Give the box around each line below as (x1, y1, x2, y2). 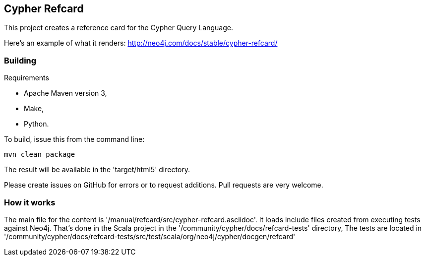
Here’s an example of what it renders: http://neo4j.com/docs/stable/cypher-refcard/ (4, 39, 278, 48)
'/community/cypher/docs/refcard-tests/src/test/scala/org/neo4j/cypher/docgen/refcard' (4, 232, 296, 241)
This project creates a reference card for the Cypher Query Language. (4, 23, 233, 32)
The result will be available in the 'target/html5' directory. (4, 165, 190, 174)
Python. (24, 120, 49, 129)
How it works (4, 197, 56, 207)
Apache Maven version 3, (24, 89, 107, 98)
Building (4, 55, 37, 65)
